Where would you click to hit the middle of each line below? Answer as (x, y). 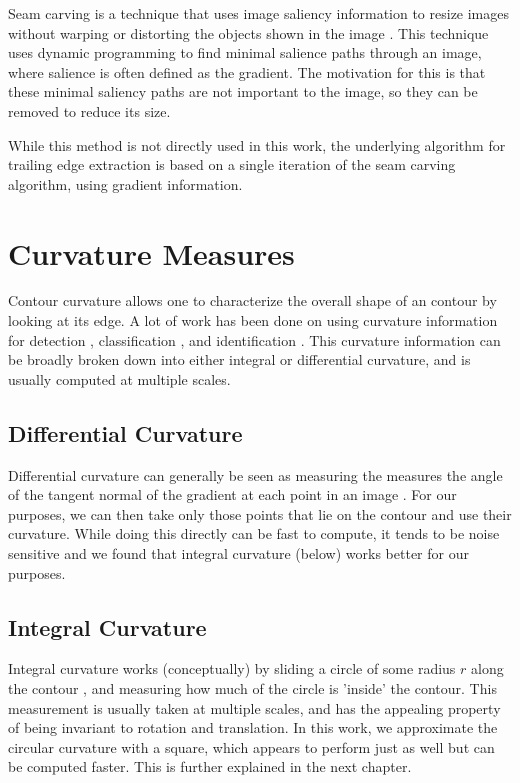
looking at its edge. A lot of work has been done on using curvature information (253, 320)
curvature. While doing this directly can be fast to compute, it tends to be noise (254, 533)
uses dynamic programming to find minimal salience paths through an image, (245, 52)
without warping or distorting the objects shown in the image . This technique (248, 32)
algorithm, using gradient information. (125, 183)
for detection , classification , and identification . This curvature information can (254, 339)
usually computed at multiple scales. (119, 378)
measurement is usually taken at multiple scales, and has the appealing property (254, 707)
